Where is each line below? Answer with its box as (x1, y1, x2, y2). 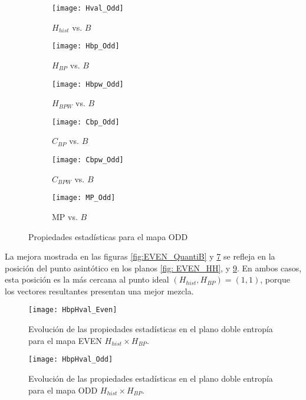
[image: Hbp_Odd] (52, 42, 120, 51)
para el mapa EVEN (28, 334, 102, 346)
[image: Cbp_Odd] (52, 117, 120, 126)
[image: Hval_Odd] (52, 4, 124, 12)
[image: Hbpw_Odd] (52, 80, 124, 88)
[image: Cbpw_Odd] (52, 156, 124, 164)
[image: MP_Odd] (52, 194, 116, 202)
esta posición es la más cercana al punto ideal (5, 273, 169, 286)
